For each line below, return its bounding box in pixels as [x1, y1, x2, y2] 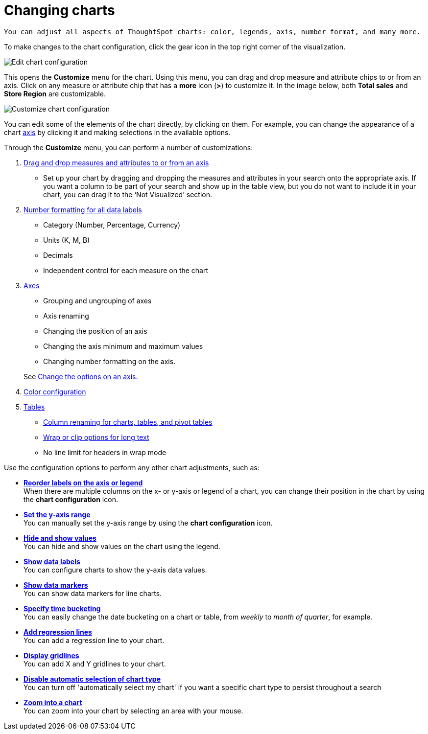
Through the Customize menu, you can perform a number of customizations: [4, 143, 253, 152]
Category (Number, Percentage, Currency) [43, 220, 181, 229]
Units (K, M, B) [43, 235, 90, 244]
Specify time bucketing [24, 604, 101, 613]
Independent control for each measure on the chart [43, 266, 209, 275]
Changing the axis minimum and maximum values [43, 342, 203, 350]
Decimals [43, 251, 73, 259]
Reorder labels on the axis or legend [24, 478, 143, 487]
